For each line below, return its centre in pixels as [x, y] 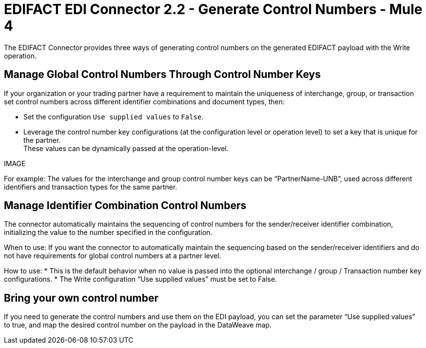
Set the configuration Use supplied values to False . [114, 116]
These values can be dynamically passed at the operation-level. [126, 148]
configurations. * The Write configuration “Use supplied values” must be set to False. [141, 279]
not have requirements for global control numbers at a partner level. [113, 256]
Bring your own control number [81, 298]
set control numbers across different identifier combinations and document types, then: [145, 101]
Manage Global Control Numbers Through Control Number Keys [162, 75]
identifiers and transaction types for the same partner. [91, 187]
